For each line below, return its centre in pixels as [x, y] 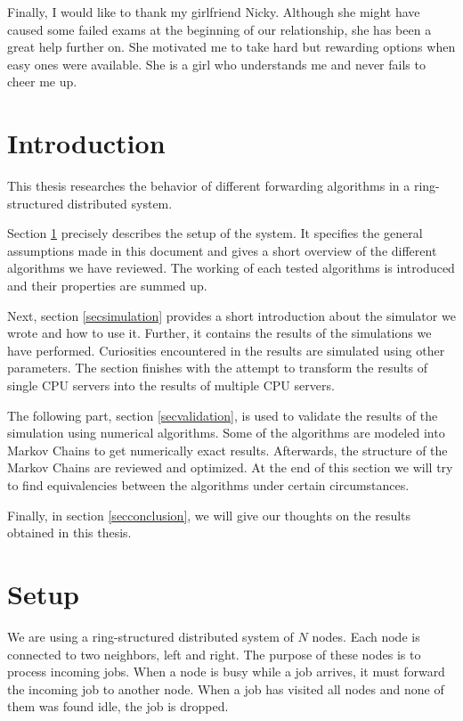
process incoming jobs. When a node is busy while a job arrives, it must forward [226, 672]
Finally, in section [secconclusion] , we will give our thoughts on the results [209, 515]
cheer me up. [42, 82]
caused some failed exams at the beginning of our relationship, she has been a [219, 29]
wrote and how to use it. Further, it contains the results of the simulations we [219, 333]
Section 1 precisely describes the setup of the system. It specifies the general [215, 233]
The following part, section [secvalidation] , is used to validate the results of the [223, 415]
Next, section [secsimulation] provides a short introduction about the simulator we [231, 315]
